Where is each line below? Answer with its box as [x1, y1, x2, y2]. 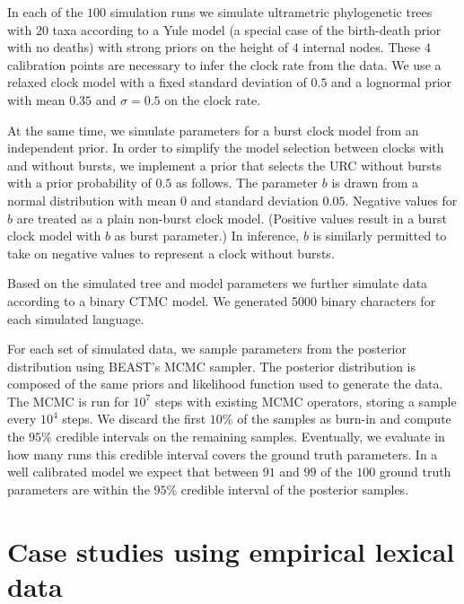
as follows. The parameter [176, 173, 319, 192]
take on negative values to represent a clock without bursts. [7, 243, 335, 262]
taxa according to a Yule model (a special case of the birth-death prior [52, 20, 442, 39]
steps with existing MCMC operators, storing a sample [154, 391, 457, 410]
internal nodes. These [302, 38, 421, 57]
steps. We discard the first [62, 409, 206, 428]
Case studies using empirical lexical [7, 532, 455, 569]
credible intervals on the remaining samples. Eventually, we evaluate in [56, 427, 445, 446]
